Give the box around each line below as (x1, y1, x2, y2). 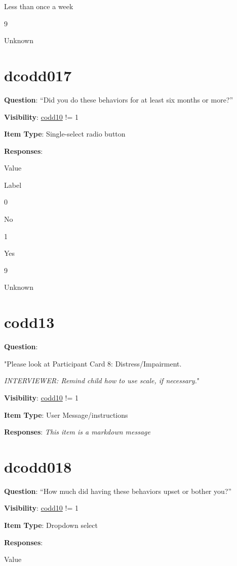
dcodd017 (4, 64, 72, 85)
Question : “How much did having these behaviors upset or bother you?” (4, 485, 232, 496)
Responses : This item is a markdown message (4, 426, 150, 437)
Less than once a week (4, 1, 73, 11)
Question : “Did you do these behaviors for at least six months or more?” (4, 94, 233, 105)
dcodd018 (4, 456, 72, 477)
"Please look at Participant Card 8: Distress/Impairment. (4, 358, 182, 369)
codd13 (4, 312, 55, 332)
